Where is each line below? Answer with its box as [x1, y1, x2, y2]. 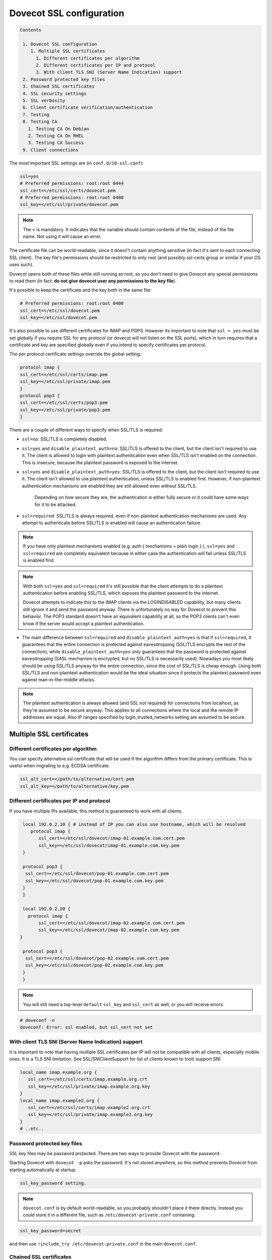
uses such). [9, 262, 34, 268]
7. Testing [23, 111, 50, 117]
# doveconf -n [20, 1017, 55, 1023]
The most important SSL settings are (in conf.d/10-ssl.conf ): [9, 160, 144, 166]
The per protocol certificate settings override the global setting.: [9, 351, 143, 357]
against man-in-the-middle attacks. [22, 677, 96, 683]
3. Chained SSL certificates [23, 84, 95, 89]
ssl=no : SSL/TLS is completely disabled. [22, 436, 108, 442]
